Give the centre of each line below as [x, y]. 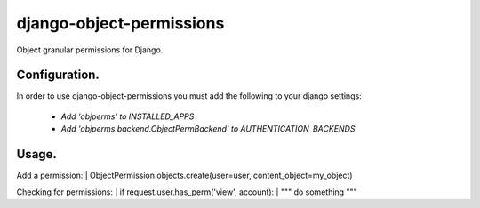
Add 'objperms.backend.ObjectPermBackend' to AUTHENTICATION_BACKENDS [208, 129]
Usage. [37, 154]
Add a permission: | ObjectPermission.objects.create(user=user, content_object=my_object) [184, 176]
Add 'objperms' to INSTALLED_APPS [128, 116]
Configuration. [58, 75]
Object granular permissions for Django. [90, 50]
